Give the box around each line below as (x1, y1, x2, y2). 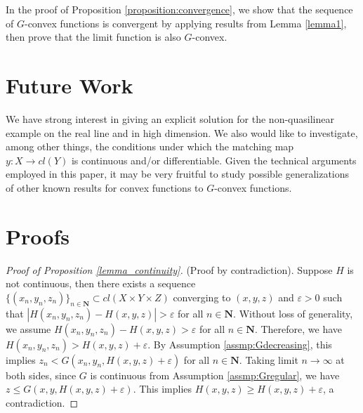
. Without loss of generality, (233, 306, 353, 320)
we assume (6, 321, 51, 336)
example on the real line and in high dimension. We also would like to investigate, (6, 125, 358, 140)
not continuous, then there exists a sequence (6, 276, 196, 291)
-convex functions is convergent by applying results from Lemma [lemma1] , (24, 15, 347, 30)
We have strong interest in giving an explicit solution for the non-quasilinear (6, 111, 334, 126)
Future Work (6, 70, 133, 99)
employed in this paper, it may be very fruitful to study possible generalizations (6, 166, 350, 181)
